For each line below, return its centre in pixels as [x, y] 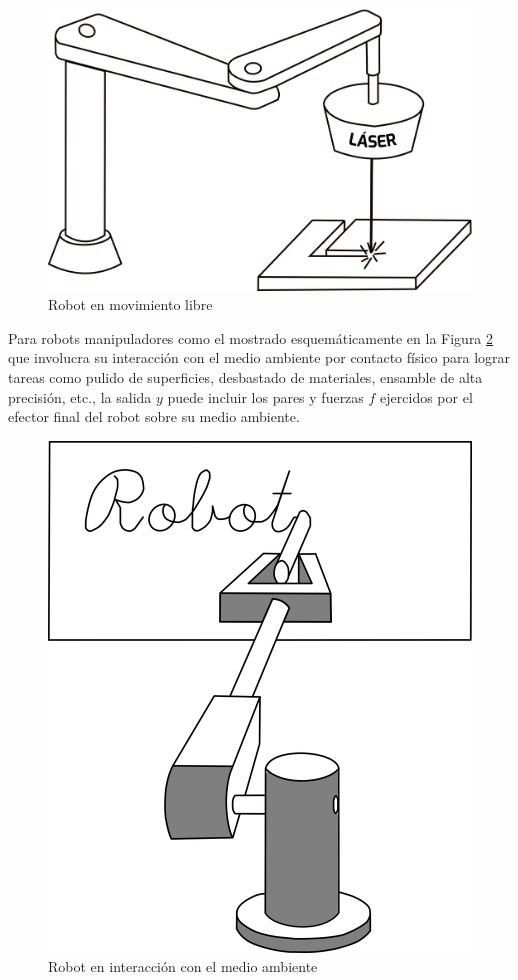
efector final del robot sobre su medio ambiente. [154, 416]
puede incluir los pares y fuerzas [265, 396]
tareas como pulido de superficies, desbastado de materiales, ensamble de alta [245, 377]
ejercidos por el [426, 396]
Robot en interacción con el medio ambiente [183, 966]
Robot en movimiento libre [130, 304]
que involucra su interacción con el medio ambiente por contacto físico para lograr [259, 357]
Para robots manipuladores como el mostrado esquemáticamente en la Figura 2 [251, 337]
